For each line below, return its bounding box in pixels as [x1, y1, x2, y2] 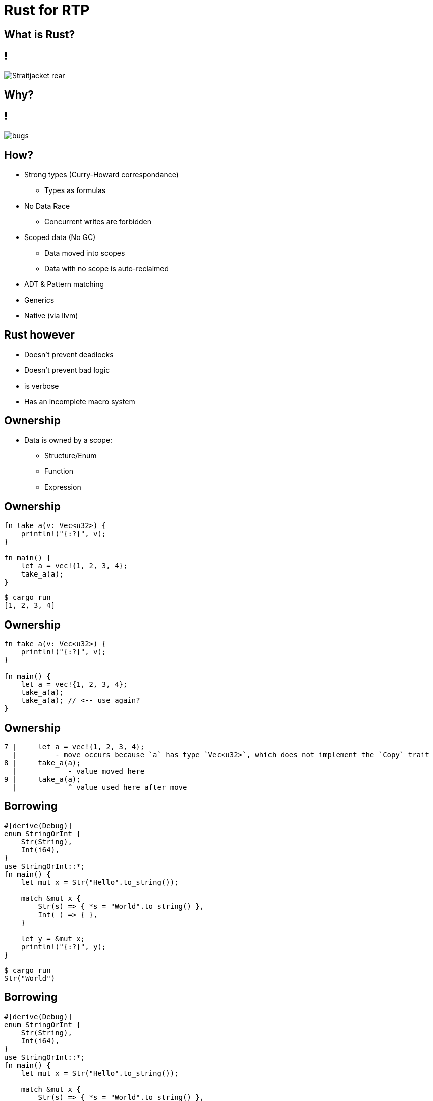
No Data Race [24, 201, 70, 210]
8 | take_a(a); [4, 758, 81, 767]
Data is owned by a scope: [24, 436, 113, 445]
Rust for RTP [4, 2, 90, 19]
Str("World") [4, 974, 56, 982]
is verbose [24, 381, 59, 390]
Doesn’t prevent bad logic [24, 365, 110, 374]
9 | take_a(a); [4, 775, 81, 783]
